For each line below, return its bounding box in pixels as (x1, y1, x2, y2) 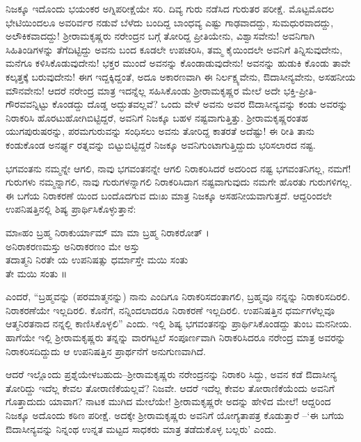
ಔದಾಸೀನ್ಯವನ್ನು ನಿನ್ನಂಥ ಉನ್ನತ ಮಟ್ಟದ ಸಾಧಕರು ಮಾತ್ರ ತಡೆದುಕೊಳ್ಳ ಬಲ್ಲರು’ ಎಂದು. (6, 421, 277, 436)
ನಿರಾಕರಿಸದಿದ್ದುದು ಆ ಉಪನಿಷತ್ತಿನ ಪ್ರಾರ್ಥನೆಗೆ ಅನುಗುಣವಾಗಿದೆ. (6, 343, 206, 358)
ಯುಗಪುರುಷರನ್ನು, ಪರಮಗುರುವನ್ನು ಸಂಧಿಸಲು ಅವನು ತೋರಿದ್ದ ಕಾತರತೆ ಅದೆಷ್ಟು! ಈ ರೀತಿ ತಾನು (6, 124, 314, 138)
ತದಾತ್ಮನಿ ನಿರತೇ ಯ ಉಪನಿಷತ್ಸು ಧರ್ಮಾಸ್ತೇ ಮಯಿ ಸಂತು (6, 252, 188, 267)
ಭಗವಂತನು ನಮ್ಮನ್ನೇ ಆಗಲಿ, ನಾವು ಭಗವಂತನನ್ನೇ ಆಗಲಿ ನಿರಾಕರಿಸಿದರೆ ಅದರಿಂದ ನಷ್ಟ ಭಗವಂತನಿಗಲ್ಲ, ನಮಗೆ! (6, 161, 351, 175)
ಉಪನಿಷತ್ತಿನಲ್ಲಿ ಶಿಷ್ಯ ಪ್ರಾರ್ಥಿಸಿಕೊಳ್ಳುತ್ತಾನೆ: (6, 202, 136, 216)
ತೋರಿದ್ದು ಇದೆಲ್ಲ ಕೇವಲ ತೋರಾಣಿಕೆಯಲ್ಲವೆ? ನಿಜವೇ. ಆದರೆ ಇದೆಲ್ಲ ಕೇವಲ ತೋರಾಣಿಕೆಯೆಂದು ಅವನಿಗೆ (6, 380, 335, 395)
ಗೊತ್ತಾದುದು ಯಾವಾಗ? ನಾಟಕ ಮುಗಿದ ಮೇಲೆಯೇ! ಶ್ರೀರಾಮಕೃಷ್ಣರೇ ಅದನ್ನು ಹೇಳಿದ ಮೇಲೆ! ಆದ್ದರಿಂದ (6, 394, 331, 409)
